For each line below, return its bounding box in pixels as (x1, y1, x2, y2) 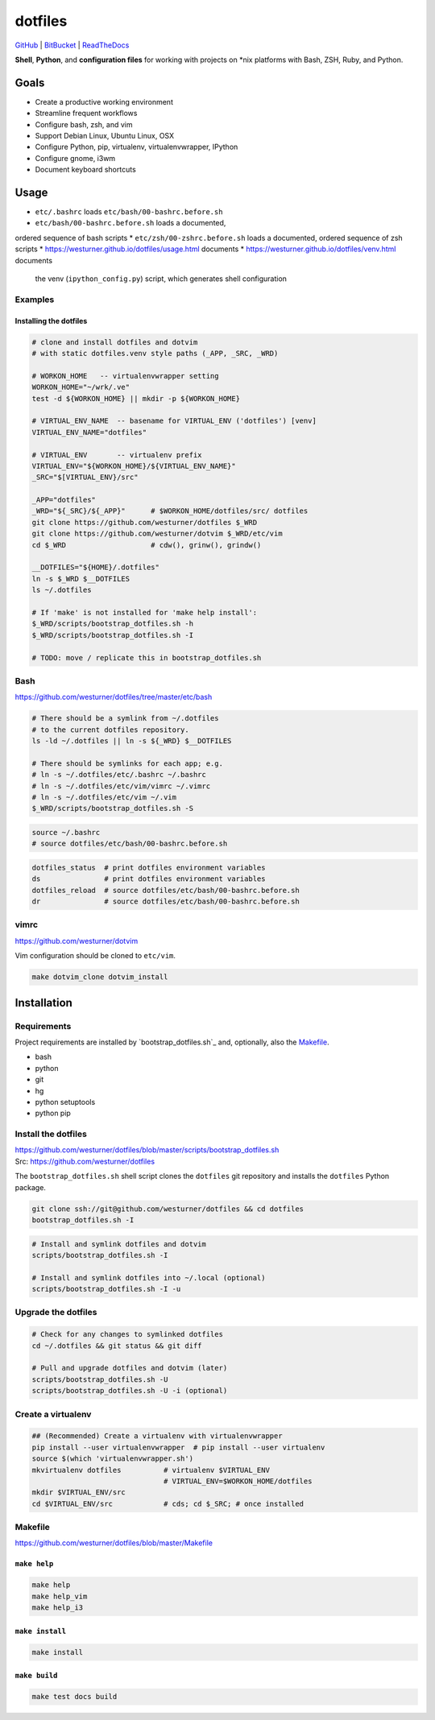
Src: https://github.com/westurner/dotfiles (14, 1156, 155, 1166)
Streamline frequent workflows (35, 109, 138, 118)
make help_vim (31, 1591, 88, 1601)
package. (14, 1182, 46, 1192)
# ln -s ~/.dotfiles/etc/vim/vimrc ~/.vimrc (31, 781, 211, 791)
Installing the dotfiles (14, 316, 88, 325)
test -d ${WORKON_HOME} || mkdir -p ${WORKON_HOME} (31, 394, 241, 403)
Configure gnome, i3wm (35, 153, 116, 163)
